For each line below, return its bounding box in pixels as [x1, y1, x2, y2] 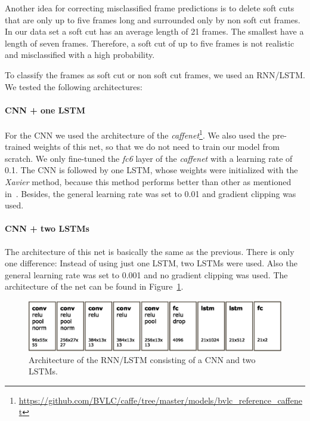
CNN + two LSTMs [5, 222, 89, 235]
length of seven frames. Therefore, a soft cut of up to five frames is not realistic [5, 36, 294, 49]
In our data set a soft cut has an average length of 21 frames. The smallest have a [5, 25, 304, 38]
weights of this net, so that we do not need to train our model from [33, 140, 280, 153]
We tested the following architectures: [5, 80, 142, 93]
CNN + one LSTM [5, 103, 85, 116]
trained [5, 140, 31, 153]
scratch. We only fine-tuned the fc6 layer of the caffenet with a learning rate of [5, 152, 293, 164]
